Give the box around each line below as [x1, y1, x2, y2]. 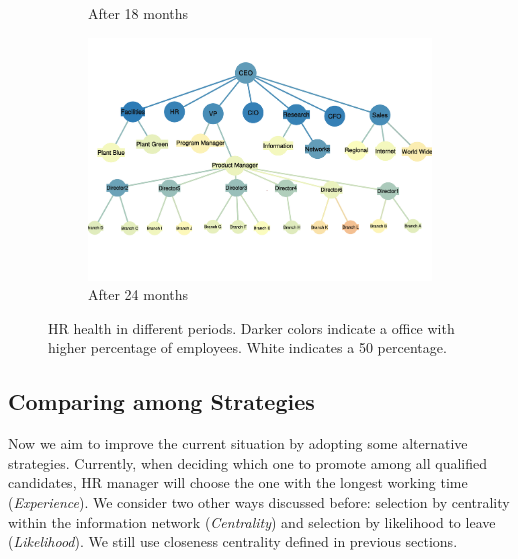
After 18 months [88, 3, 189, 23]
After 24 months [88, 284, 189, 305]
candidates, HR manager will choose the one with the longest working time [8, 472, 468, 493]
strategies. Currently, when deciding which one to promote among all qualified [8, 452, 488, 473]
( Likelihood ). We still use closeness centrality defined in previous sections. [8, 531, 458, 552]
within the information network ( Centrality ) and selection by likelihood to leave [8, 511, 496, 532]
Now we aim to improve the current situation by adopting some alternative [8, 433, 468, 454]
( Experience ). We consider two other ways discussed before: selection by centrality [8, 492, 510, 513]
